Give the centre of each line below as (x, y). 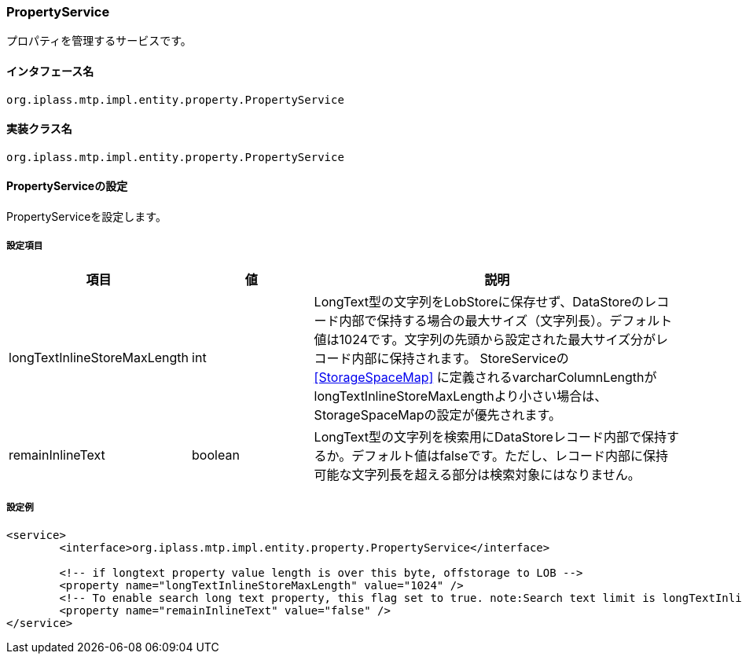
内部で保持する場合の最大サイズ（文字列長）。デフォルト (506, 320)
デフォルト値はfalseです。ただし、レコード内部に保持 (510, 455)
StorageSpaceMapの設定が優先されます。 (438, 414)
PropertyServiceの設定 (67, 186)
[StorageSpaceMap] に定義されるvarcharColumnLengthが (485, 377)
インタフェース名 (50, 71)
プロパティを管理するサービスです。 (99, 41)
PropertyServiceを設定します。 (86, 217)
